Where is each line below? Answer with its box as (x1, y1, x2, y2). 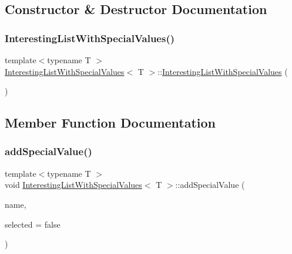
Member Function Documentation (5, 114, 216, 132)
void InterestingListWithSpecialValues (5, 179, 142, 191)
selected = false (5, 218, 61, 230)
